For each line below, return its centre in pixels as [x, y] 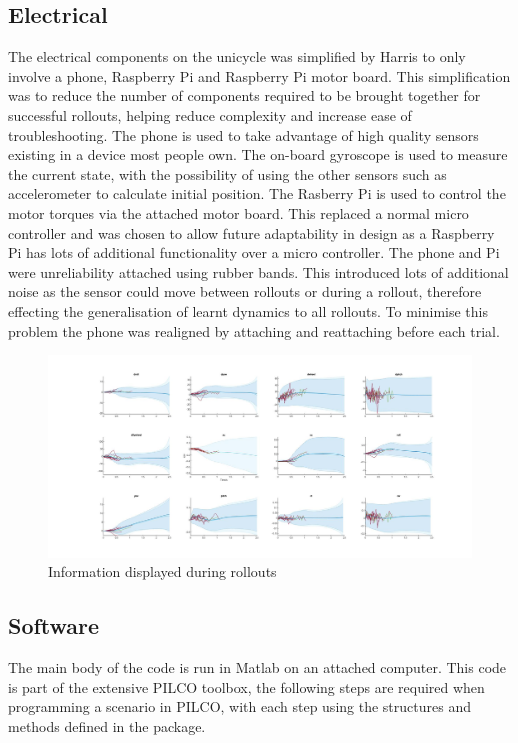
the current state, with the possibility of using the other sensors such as [227, 173]
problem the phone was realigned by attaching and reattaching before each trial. [254, 330]
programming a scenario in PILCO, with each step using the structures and [239, 706]
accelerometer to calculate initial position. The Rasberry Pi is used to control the [257, 193]
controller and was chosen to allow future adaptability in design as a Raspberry [251, 232]
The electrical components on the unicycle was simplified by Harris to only [237, 56]
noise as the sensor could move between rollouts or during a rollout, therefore [245, 291]
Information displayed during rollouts [162, 571]
